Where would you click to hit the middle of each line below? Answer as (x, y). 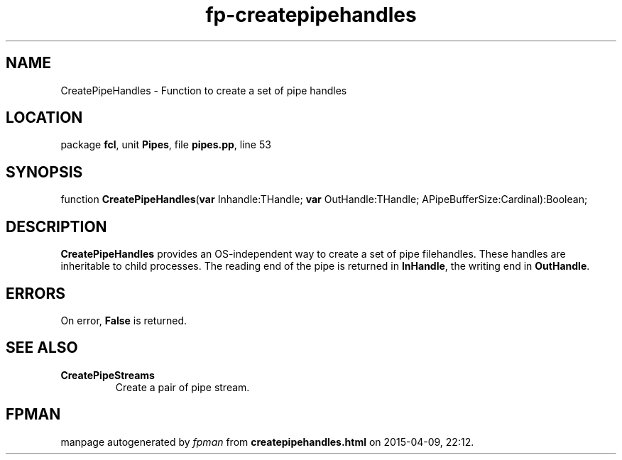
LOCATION (44, 118)
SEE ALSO (42, 348)
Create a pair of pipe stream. (182, 387)
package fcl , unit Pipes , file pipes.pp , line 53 (166, 145)
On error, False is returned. (124, 320)
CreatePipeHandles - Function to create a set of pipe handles (204, 90)
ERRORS (36, 293)
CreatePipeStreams (108, 375)
